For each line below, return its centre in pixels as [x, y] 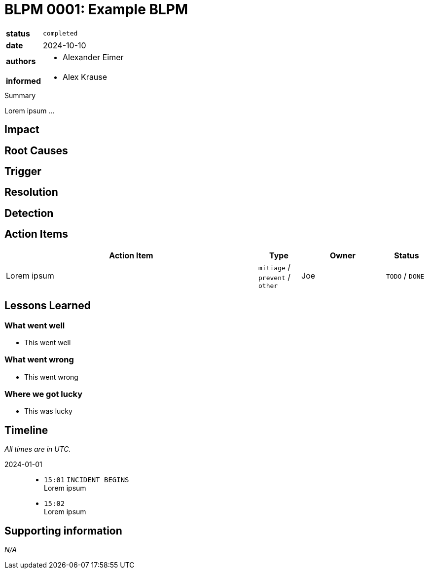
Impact [22, 130]
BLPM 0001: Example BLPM [96, 9]
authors [21, 61]
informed [23, 81]
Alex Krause [85, 77]
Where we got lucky [44, 394]
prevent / [275, 277]
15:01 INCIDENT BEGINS [87, 480]
